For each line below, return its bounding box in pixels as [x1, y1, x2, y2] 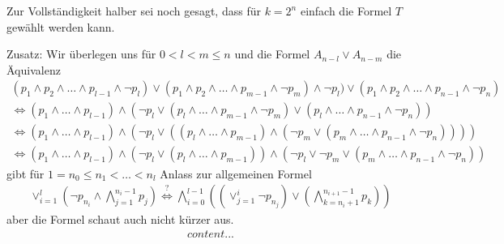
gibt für [6, 165, 45, 182]
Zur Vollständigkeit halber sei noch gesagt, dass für [6, 2, 261, 19]
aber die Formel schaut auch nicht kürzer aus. [6, 211, 234, 228]
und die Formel [234, 45, 310, 62]
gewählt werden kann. [6, 18, 115, 35]
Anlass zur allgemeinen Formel [160, 165, 312, 182]
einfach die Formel [300, 2, 392, 19]
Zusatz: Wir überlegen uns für [6, 45, 156, 62]
